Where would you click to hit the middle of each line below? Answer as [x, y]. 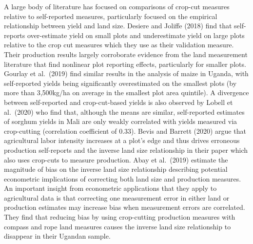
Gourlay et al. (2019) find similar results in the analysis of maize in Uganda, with [126, 73]
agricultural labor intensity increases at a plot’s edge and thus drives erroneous [122, 140]
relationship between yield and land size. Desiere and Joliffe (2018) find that [118, 26]
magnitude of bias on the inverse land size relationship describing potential [116, 169]
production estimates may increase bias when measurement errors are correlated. [125, 207]
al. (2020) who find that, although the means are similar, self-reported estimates [124, 112]
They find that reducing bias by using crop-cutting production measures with [120, 217]
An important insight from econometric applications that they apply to [110, 188]
